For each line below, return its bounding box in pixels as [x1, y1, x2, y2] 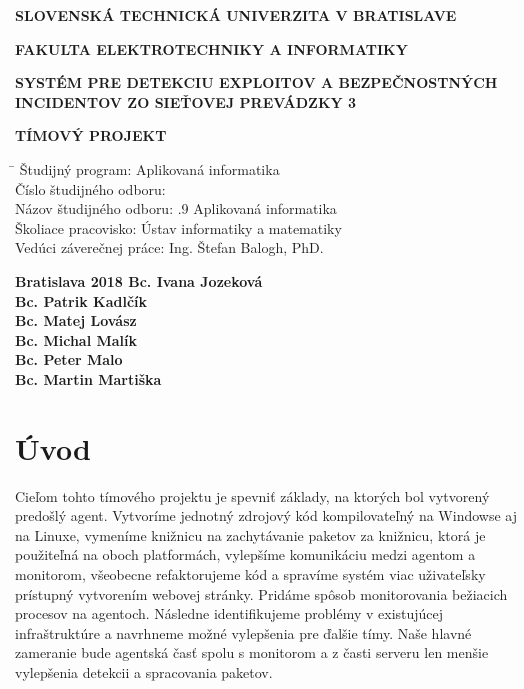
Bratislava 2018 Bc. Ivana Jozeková [15, 270, 263, 291]
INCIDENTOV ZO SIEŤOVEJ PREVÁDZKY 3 [15, 91, 357, 112]
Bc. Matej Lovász [15, 310, 137, 331]
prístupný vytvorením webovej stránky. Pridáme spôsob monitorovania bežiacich [15, 583, 508, 604]
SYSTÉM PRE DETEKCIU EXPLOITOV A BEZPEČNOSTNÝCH [15, 72, 498, 93]
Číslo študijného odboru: [15, 178, 166, 199]
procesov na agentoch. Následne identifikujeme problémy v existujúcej [15, 603, 444, 624]
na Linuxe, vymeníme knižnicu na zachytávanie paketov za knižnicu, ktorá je [15, 524, 486, 545]
